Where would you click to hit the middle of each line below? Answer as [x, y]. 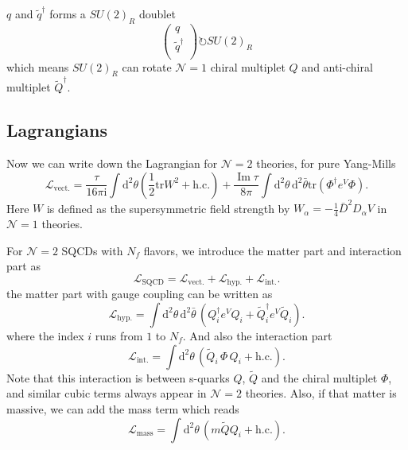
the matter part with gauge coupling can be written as [140, 294]
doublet [157, 14]
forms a [68, 14]
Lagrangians [57, 130]
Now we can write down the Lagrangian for [112, 163]
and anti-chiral [337, 66]
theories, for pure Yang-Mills [326, 163]
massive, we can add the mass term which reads [123, 408]
